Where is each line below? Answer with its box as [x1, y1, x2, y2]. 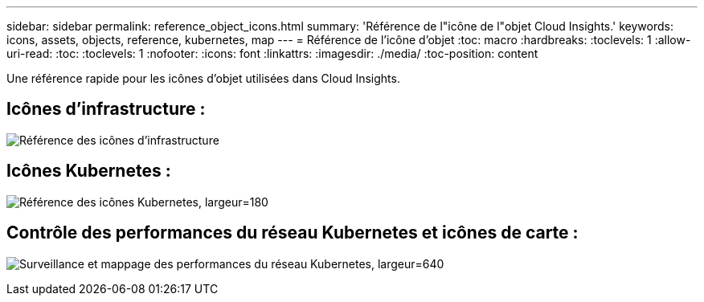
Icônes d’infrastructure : [6, 99, 206, 120]
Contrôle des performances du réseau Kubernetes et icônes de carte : [6, 222, 579, 243]
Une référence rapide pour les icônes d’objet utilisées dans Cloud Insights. [6, 71, 400, 85]
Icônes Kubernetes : [6, 161, 171, 182]
